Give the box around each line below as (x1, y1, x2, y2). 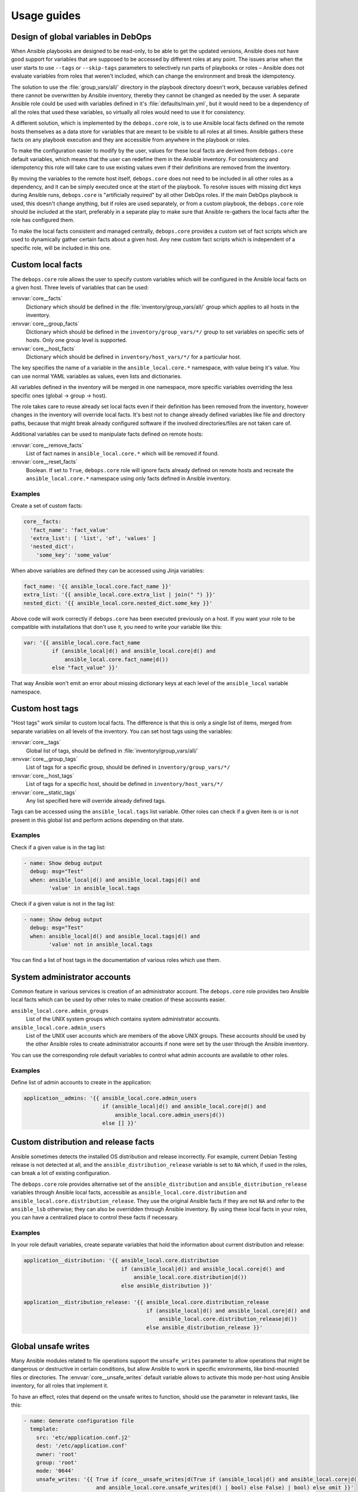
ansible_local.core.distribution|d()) (133, 1274, 248, 1281)
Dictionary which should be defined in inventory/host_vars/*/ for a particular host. (26, 353, 242, 360)
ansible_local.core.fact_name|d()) (64, 656, 169, 662)
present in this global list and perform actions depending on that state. (11, 816, 184, 824)
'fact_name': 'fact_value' (30, 526, 109, 534)
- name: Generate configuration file (23, 1417, 134, 1424)
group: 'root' (36, 1459, 78, 1466)
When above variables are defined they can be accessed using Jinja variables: (11, 567, 205, 574)
